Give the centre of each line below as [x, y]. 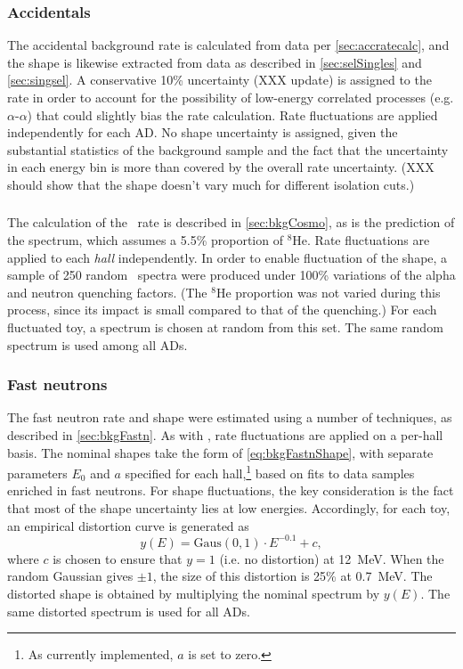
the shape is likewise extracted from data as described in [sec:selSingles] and [215, 62]
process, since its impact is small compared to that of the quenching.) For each [222, 310]
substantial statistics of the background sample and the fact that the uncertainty [228, 149]
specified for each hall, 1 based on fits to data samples [270, 472]
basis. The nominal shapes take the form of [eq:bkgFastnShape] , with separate [220, 452]
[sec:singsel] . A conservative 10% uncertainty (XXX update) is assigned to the [219, 80]
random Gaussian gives [70, 576]
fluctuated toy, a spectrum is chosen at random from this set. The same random [225, 327]
